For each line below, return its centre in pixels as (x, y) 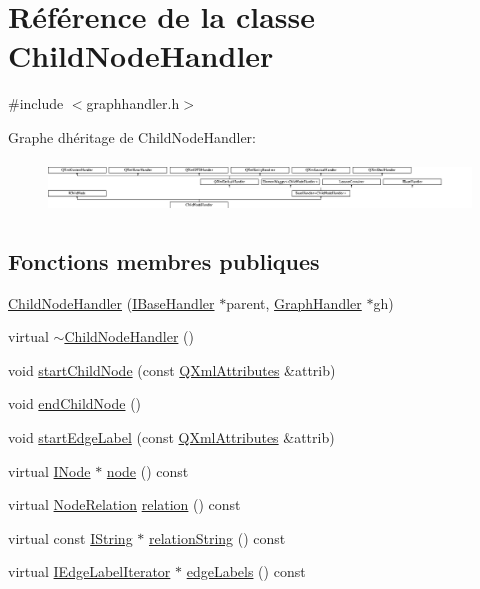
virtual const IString (70, 537)
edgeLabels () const (246, 571)
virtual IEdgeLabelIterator (89, 571)
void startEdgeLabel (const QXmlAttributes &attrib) (171, 436)
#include (36, 103)
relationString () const (217, 537)
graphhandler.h (133, 103)
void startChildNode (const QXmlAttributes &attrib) (172, 369)
